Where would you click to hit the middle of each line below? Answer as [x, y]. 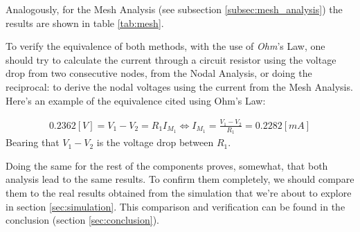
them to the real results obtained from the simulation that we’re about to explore [179, 192]
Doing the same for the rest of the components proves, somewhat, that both [167, 165]
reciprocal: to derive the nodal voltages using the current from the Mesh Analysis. [179, 86]
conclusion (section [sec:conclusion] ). [82, 220]
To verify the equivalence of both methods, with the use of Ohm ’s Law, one [165, 46]
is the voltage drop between [155, 142]
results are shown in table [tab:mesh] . [85, 23]
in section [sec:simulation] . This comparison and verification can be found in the [175, 206]
